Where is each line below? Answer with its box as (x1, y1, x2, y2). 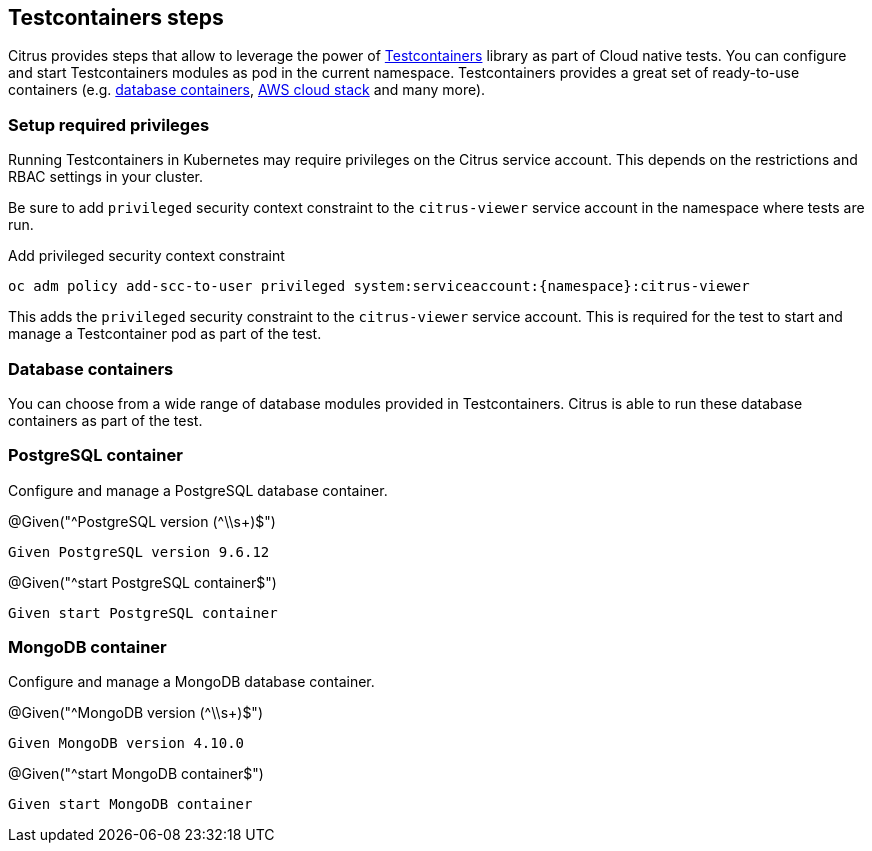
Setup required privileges (8, 114, 210, 135)
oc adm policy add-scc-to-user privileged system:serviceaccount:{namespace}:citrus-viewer (8, 278, 750, 295)
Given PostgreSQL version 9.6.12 (8, 543, 270, 560)
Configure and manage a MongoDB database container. (8, 673, 375, 691)
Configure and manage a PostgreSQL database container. (8, 481, 388, 499)
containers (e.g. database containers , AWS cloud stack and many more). (8, 81, 486, 99)
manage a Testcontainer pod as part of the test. (8, 325, 322, 343)
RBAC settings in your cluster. (8, 168, 203, 186)
